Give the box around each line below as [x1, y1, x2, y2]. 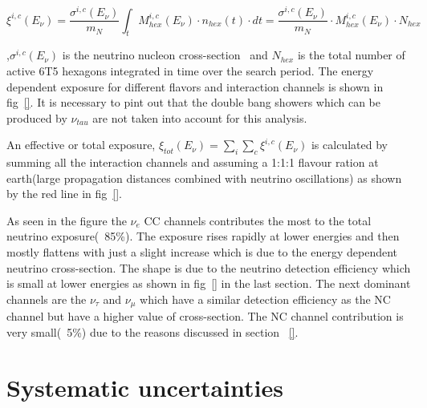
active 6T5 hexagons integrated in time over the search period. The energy [6, 62, 374, 79]
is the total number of [297, 46, 405, 63]
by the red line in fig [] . [6, 185, 122, 202]
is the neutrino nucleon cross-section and [62, 46, 268, 63]
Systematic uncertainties [6, 370, 283, 403]
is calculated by [311, 136, 388, 153]
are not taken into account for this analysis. [92, 109, 307, 126]
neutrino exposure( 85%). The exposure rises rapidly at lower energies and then [6, 228, 400, 244]
